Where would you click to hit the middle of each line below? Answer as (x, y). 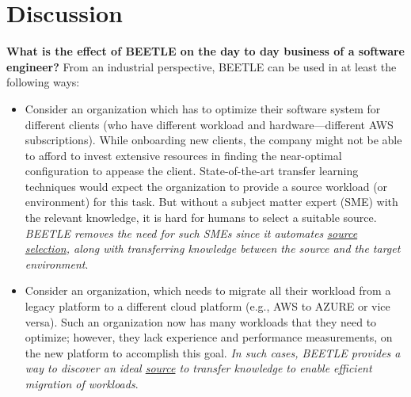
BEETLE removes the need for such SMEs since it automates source (191, 233)
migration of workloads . (82, 384)
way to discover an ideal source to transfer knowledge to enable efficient (198, 368)
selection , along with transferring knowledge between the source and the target (213, 248)
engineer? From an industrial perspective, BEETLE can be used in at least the (202, 66)
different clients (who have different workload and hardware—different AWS (209, 124)
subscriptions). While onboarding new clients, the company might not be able (213, 140)
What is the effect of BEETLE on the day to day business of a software (205, 51)
